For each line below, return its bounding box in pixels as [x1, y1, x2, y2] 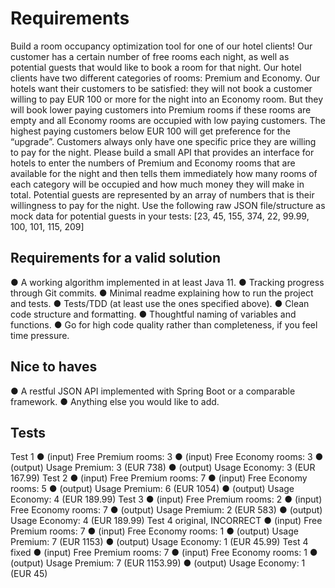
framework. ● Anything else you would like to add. [10, 395, 220, 407]
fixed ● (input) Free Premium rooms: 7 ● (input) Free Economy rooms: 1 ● [10, 547, 318, 559]
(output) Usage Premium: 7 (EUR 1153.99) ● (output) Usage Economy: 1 [10, 557, 306, 569]
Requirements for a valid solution [10, 250, 221, 267]
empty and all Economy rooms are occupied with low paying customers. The [10, 114, 326, 126]
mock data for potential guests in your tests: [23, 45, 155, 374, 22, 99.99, [10, 210, 310, 222]
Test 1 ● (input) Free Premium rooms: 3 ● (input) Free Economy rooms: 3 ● [10, 451, 324, 463]
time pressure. [10, 329, 70, 341]
